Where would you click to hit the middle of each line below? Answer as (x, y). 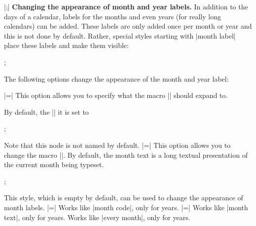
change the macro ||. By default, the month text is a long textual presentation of (126, 155)
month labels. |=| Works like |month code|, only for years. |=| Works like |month (126, 207)
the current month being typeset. (54, 164)
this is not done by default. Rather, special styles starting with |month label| (120, 35)
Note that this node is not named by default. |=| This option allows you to (117, 145)
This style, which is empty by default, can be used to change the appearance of (124, 198)
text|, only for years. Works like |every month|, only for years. (97, 217)
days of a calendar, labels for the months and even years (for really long (112, 16)
